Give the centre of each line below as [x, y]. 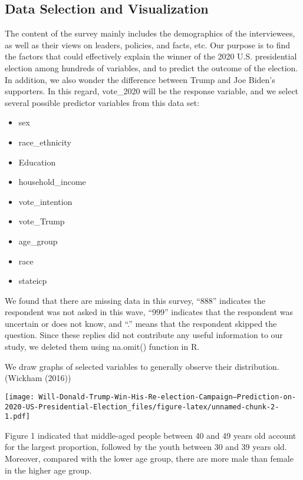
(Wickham [24, 378]
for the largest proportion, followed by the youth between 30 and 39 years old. [146, 447]
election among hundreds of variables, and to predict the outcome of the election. [151, 67]
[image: [20, 397]
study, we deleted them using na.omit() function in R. [102, 347]
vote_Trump [42, 221]
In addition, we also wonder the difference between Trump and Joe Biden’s [140, 79]
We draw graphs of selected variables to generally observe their [118, 366]
